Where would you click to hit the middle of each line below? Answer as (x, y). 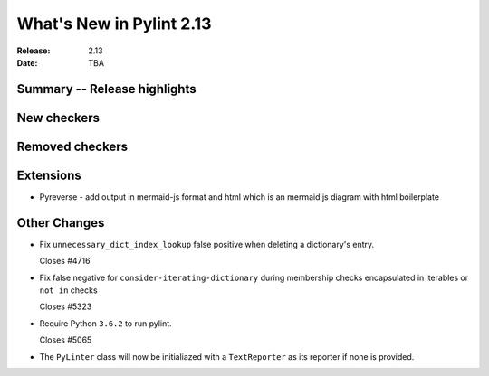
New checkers (58, 117)
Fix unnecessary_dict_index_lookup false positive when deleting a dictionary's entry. (207, 244)
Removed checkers (72, 146)
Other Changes (61, 223)
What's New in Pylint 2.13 (114, 23)
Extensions (49, 175)
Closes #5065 (66, 340)
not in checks (69, 290)
